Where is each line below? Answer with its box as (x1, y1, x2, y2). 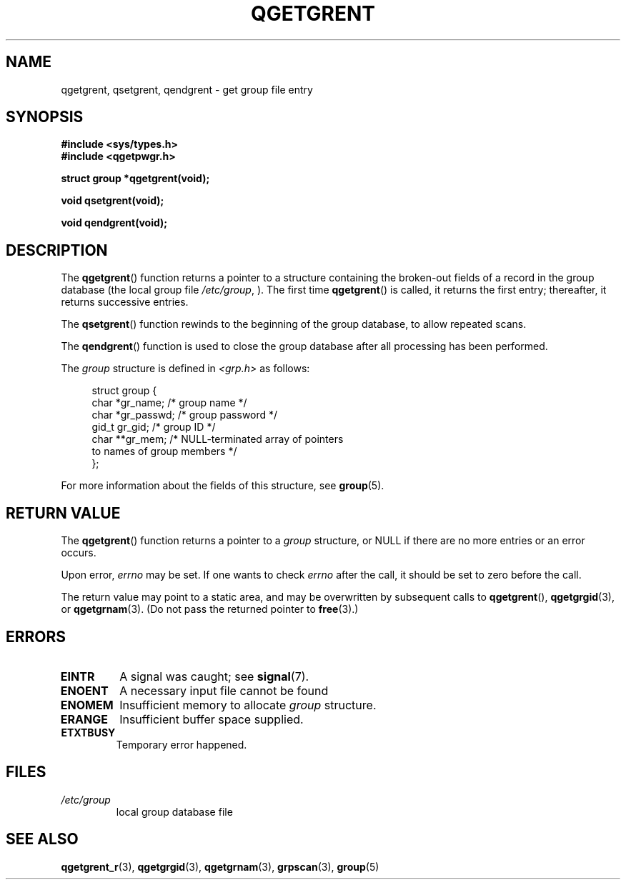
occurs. (61, 546, 96, 559)
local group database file (116, 805, 233, 818)
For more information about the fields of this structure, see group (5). (61, 479, 384, 492)
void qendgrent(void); (61, 216, 168, 229)
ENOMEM (60, 697, 114, 712)
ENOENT (60, 683, 109, 698)
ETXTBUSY (61, 726, 116, 739)
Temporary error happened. (116, 738, 247, 751)
